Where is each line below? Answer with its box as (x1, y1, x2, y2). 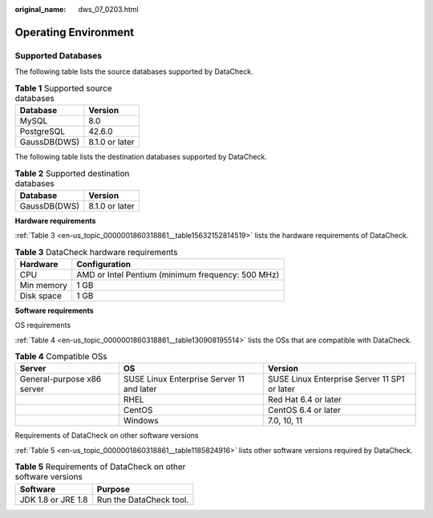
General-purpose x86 (19, 374, 102, 385)
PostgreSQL (19, 125, 66, 136)
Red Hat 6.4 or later (267, 394, 342, 405)
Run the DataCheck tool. (96, 494, 189, 505)
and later (123, 383, 157, 395)
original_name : (14, 5, 67, 14)
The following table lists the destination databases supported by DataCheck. (14, 152, 268, 161)
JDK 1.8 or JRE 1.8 (19, 494, 88, 505)
